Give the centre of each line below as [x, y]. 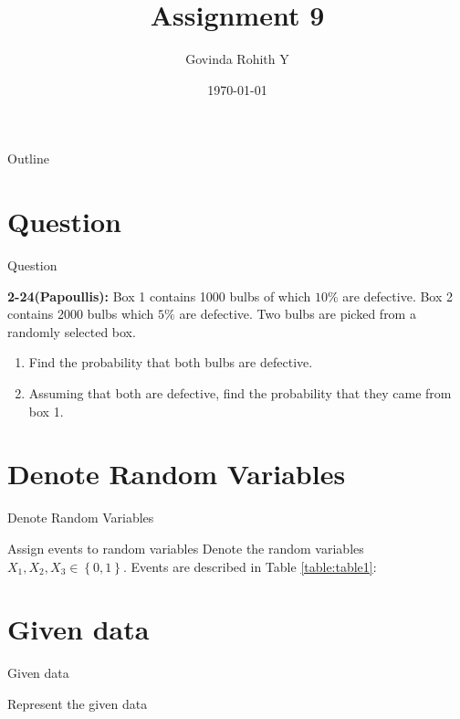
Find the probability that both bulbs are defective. [171, 362]
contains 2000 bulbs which [81, 314]
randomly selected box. [72, 331]
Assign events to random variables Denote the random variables [186, 548]
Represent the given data [78, 703]
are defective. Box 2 [398, 296]
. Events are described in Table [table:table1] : [250, 566]
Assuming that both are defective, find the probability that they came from [240, 393]
